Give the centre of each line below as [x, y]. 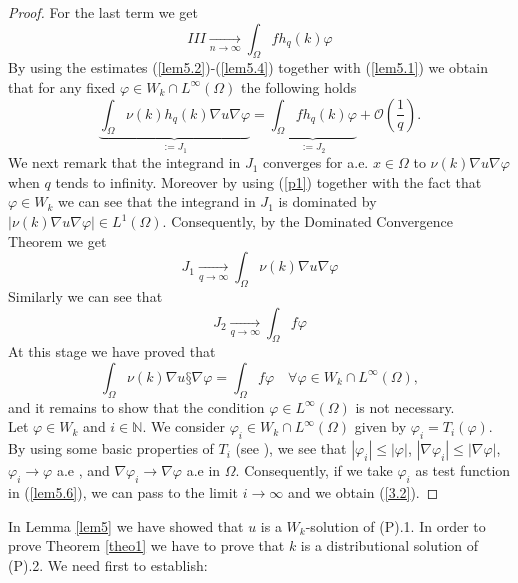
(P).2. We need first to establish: [108, 564]
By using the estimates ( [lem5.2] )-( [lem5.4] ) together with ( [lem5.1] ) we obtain [248, 67]
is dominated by [327, 201]
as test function [463, 470]
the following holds [299, 86]
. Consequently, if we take [314, 470]
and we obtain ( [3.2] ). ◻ [363, 491]
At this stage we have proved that [112, 351]
